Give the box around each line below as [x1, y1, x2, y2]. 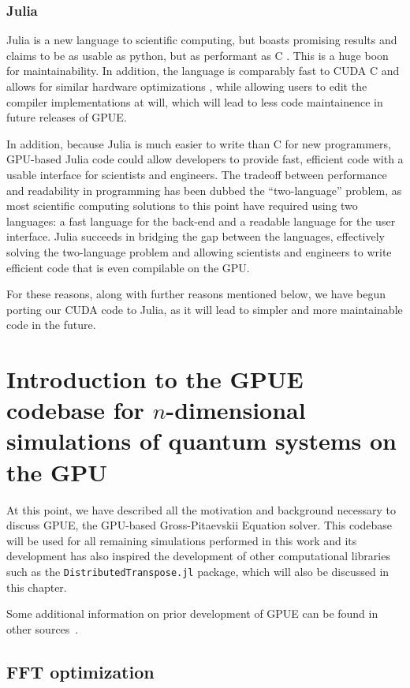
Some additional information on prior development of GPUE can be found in [6, 605, 378, 622]
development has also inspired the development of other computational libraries [6, 548, 390, 564]
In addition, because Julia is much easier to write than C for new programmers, [6, 135, 391, 151]
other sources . [6, 620, 79, 637]
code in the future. [6, 316, 96, 333]
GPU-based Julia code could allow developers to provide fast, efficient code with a [6, 151, 404, 167]
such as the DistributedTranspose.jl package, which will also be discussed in [6, 563, 389, 579]
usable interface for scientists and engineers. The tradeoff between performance [6, 166, 387, 182]
